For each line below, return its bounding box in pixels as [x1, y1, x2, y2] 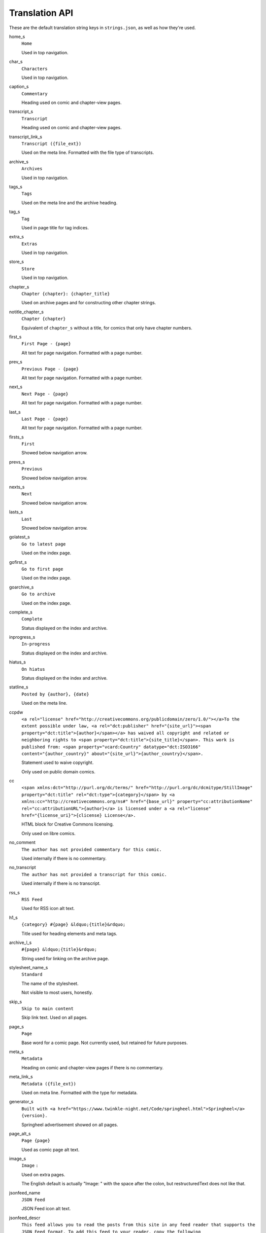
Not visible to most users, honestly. [21, 989, 93, 996]
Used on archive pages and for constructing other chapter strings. [21, 300, 156, 306]
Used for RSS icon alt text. [21, 906, 75, 911]
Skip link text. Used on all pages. [21, 1015, 88, 1020]
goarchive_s [9, 584, 34, 590]
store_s [9, 259, 24, 265]
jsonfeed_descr [9, 1215, 40, 1221]
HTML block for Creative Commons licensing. [21, 821, 114, 827]
